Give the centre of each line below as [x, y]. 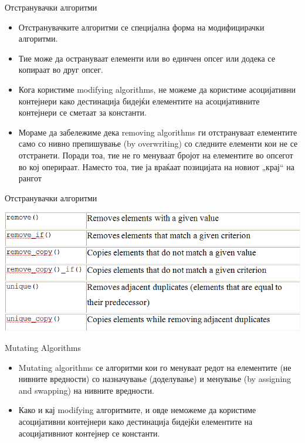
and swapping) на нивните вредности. [86, 390]
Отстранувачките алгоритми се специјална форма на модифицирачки [141, 27]
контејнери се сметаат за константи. [82, 112]
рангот [30, 178]
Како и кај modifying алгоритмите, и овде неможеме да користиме [137, 410]
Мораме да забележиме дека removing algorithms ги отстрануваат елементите [158, 132]
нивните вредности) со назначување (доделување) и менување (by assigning [155, 379]
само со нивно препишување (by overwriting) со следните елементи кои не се [158, 143]
